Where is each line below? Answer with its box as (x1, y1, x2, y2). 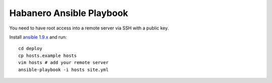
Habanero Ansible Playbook (9, 7, 128, 18)
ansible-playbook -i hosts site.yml (18, 66, 109, 72)
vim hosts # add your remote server (18, 60, 109, 65)
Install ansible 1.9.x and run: (9, 34, 67, 40)
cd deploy (18, 45, 42, 51)
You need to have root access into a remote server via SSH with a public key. (9, 25, 169, 31)
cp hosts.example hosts (18, 52, 77, 58)
